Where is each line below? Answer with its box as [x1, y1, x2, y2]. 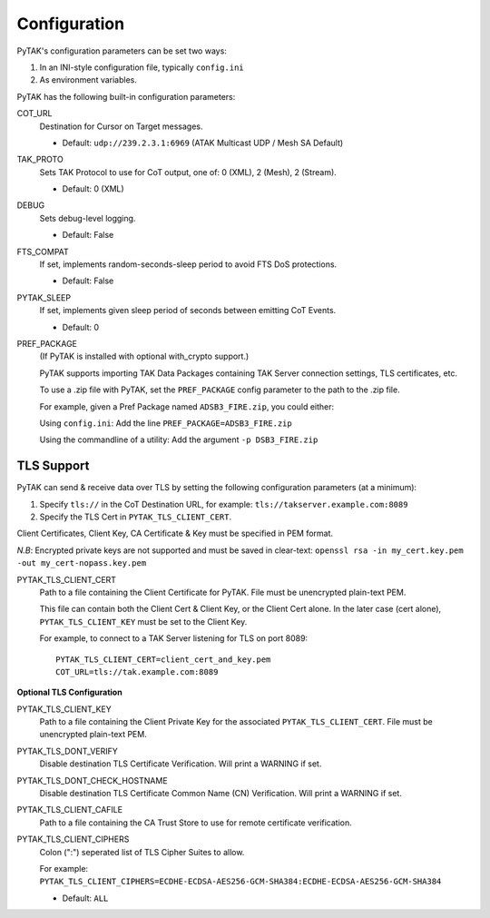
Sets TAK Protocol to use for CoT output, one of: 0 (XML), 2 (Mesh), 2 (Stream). [39, 166, 338, 177]
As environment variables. [39, 74, 138, 85]
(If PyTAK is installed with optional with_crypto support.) [39, 350, 250, 362]
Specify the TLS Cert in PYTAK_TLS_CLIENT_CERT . [39, 511, 231, 522]
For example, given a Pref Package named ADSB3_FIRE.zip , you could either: [39, 400, 335, 412]
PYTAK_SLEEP [16, 291, 72, 303]
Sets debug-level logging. [39, 212, 136, 223]
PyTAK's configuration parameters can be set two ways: [16, 45, 227, 56]
